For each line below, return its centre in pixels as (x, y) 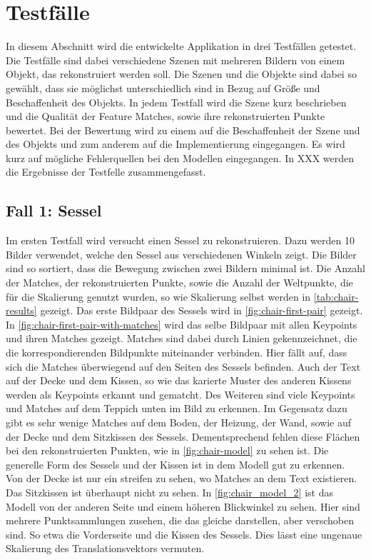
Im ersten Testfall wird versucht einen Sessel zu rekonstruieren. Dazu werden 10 (180, 240)
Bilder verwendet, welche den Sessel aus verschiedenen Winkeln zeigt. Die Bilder (181, 254)
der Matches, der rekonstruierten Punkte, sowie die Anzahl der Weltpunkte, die (179, 282)
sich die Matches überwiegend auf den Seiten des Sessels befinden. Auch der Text (183, 366)
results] (21, 310)
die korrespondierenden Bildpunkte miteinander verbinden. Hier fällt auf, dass (177, 352)
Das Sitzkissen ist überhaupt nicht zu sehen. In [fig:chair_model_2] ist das (169, 492)
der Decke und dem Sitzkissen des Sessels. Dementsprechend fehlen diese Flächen (183, 436)
